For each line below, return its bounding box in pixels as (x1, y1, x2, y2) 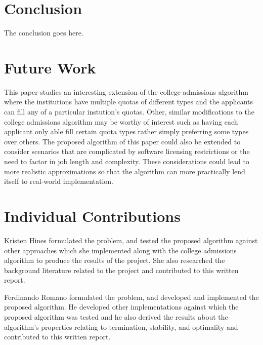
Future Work (4, 57, 96, 78)
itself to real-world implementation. (4, 176, 113, 186)
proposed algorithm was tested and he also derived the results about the (4, 312, 228, 322)
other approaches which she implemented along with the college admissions (4, 245, 237, 255)
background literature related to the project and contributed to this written (4, 264, 239, 275)
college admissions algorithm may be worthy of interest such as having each (4, 116, 238, 127)
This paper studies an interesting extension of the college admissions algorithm (4, 86, 248, 97)
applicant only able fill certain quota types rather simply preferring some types (4, 126, 249, 137)
